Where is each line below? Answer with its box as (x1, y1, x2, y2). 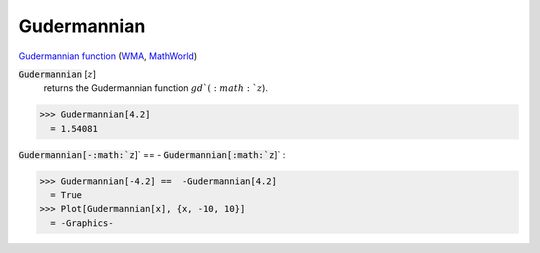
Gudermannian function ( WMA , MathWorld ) (18, 50, 198, 62)
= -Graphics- (50, 217, 114, 229)
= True (50, 190, 83, 201)
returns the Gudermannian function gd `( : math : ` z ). (43, 82, 269, 94)
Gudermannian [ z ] (18, 68, 97, 80)
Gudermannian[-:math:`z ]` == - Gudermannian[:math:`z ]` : (18, 148, 286, 160)
